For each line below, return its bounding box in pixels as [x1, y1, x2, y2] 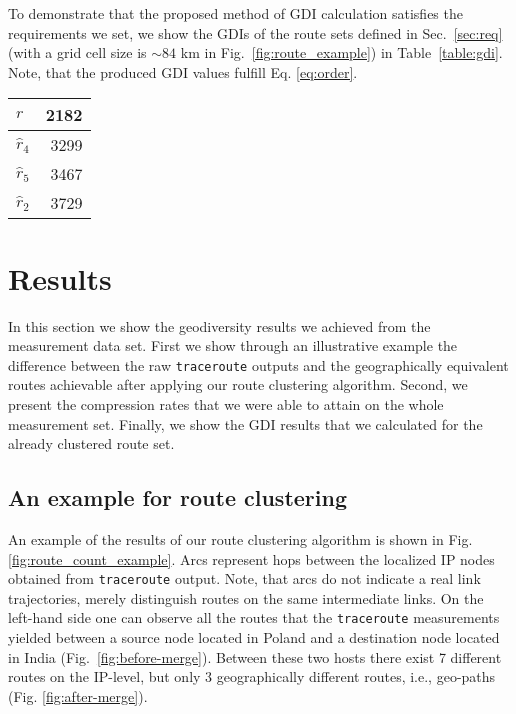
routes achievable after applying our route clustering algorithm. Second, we [8, 374, 468, 395]
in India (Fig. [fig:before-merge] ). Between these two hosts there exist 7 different [8, 646, 502, 667]
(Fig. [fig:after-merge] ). [8, 685, 148, 706]
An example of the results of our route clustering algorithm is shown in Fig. [8, 528, 473, 549]
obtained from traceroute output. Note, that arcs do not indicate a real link [8, 568, 481, 589]
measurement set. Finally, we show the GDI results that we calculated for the [8, 413, 483, 434]
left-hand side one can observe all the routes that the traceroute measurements [8, 607, 500, 628]
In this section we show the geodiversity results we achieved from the [8, 315, 431, 336]
